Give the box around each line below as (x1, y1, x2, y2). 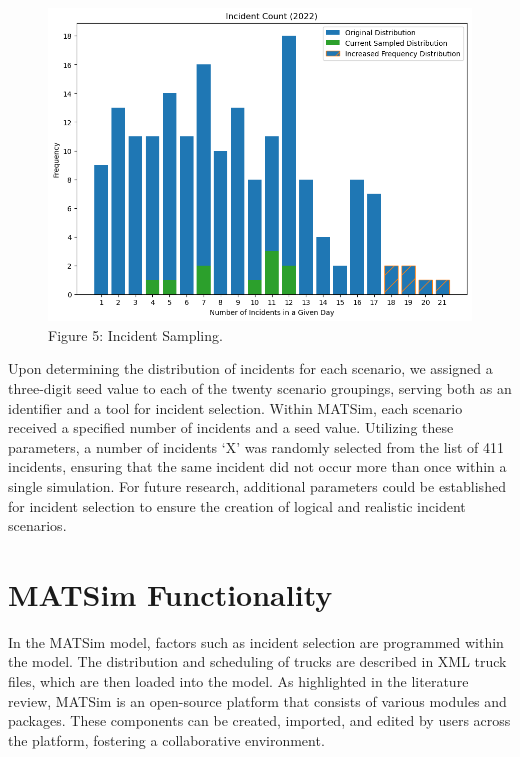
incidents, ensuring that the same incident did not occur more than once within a (8, 456, 507, 477)
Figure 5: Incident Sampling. (48, 324, 223, 345)
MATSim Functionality (8, 573, 333, 614)
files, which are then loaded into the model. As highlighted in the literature (8, 671, 469, 692)
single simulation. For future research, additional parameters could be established (8, 475, 506, 496)
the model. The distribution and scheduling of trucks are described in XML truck (8, 651, 507, 672)
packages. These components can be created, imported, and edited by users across (8, 710, 511, 731)
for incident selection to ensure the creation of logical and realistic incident (8, 495, 466, 516)
